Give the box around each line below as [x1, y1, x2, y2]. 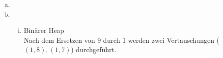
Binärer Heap [24, 25, 64, 35]
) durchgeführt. [71, 44, 116, 55]
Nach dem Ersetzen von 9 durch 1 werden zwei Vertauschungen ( [24, 34, 220, 45]
